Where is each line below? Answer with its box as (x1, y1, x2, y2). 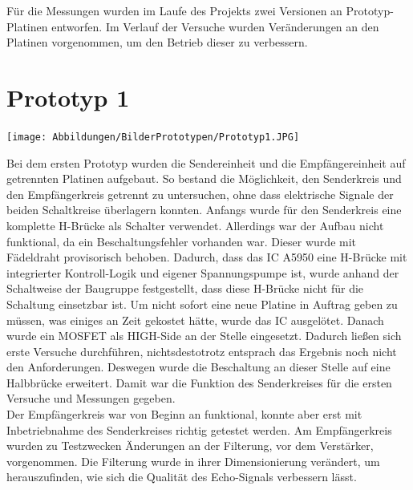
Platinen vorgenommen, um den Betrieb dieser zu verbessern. (6, 34, 308, 51)
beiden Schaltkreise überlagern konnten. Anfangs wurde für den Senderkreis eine (6, 201, 402, 218)
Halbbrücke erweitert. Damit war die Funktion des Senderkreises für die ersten (6, 374, 392, 391)
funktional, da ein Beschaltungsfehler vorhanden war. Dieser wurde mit (6, 233, 357, 249)
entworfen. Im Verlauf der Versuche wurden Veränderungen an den (51, 18, 379, 34)
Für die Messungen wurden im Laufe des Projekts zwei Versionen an (6, 2, 342, 18)
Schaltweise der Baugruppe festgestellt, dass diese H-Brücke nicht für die (6, 280, 364, 297)
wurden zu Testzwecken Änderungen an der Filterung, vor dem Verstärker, (6, 437, 374, 454)
